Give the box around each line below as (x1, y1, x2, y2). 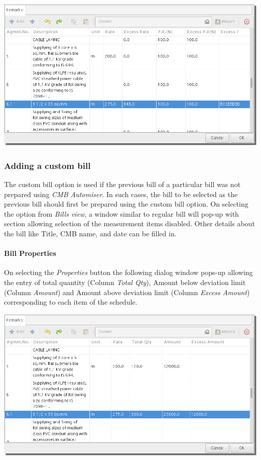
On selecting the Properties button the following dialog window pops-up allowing (4, 267, 253, 278)
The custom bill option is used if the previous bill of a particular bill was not (4, 179, 241, 190)
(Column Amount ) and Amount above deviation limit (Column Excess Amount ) (4, 287, 250, 297)
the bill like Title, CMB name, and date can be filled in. (4, 228, 177, 238)
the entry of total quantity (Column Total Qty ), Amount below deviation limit (4, 277, 246, 287)
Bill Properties (4, 248, 56, 258)
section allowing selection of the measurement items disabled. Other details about (4, 218, 255, 229)
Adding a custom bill (4, 159, 91, 171)
